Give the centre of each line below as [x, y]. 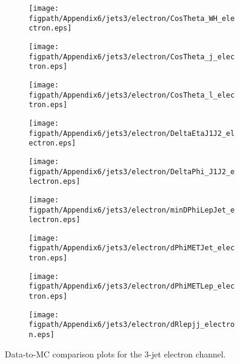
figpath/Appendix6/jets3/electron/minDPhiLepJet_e [132, 210]
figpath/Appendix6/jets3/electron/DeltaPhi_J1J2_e [132, 172]
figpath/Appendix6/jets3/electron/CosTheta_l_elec [132, 95]
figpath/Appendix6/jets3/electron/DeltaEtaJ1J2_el [132, 133]
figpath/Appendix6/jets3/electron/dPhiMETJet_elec [132, 248]
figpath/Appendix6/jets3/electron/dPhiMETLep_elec [132, 286]
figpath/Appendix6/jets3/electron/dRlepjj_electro [132, 325]
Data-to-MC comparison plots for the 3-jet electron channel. [115, 354]
